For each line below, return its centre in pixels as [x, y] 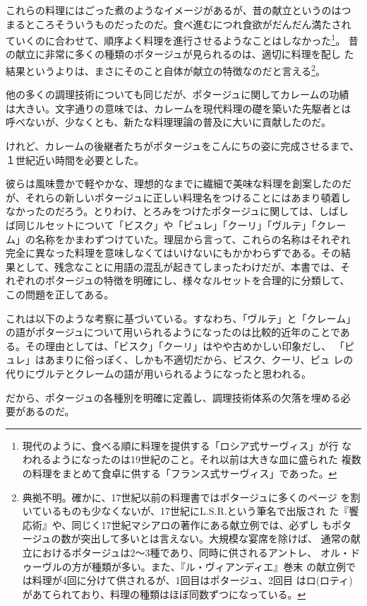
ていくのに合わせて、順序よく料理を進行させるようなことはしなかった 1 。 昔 [182, 39]
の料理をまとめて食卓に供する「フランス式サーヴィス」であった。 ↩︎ [180, 473]
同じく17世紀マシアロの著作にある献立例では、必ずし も [202, 524]
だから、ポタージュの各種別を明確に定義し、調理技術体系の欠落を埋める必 [178, 397]
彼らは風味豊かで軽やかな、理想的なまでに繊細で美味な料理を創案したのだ [179, 183]
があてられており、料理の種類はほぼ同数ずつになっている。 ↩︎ [164, 594]
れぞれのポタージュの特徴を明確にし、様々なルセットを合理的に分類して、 [178, 280]
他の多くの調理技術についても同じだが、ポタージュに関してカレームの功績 [178, 94]
